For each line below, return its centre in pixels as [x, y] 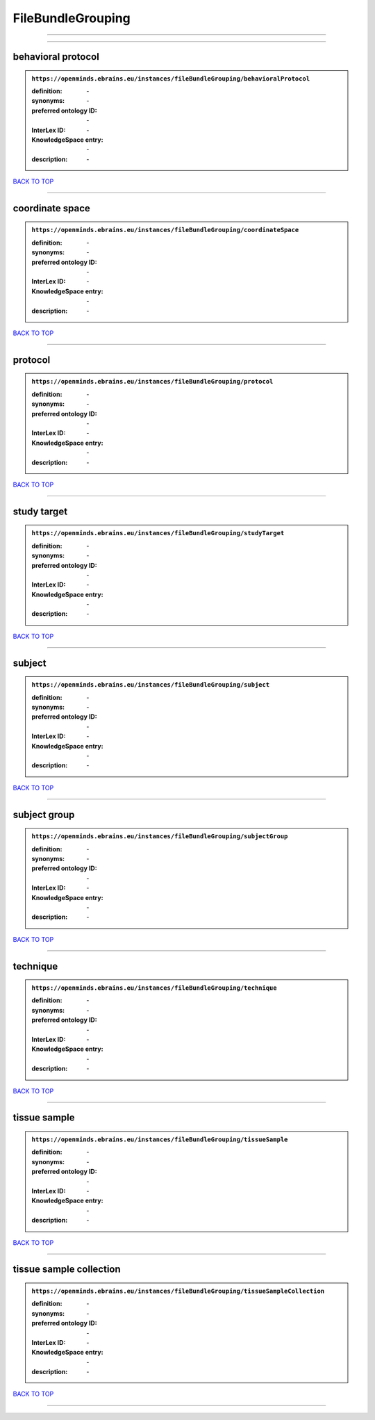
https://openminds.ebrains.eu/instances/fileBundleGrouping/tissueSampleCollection [178, 1291]
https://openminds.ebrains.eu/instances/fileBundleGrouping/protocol [152, 382]
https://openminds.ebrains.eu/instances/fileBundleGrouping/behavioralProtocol [171, 79]
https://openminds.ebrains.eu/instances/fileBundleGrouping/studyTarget [158, 533]
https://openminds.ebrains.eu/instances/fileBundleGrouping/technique [154, 988]
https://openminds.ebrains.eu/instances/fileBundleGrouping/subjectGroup [160, 837]
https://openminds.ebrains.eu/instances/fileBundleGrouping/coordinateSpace [165, 230]
